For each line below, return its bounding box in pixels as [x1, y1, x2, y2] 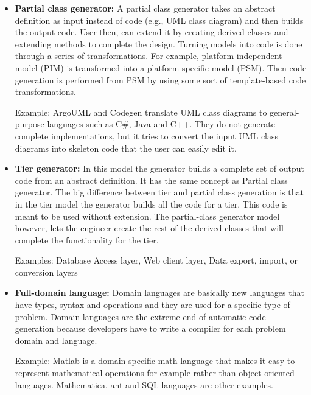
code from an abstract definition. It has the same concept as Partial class [15, 173, 288, 186]
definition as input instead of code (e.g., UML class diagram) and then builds [15, 13, 304, 26]
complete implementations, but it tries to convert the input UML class [15, 129, 279, 142]
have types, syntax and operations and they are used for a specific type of [15, 298, 290, 311]
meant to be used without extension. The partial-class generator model [15, 209, 280, 222]
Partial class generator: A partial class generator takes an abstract [15, 2, 276, 14]
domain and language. [15, 334, 97, 346]
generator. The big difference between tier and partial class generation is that [15, 186, 304, 198]
